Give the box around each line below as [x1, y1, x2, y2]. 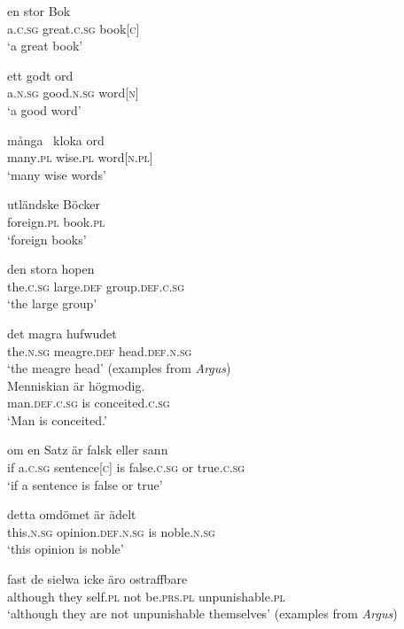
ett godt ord [7, 66, 74, 84]
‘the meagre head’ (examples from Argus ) [7, 359, 231, 377]
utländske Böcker [7, 195, 100, 214]
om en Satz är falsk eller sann [7, 440, 168, 459]
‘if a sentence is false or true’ [7, 475, 163, 493]
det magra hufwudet [7, 323, 117, 342]
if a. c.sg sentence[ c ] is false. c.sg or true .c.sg [7, 458, 245, 477]
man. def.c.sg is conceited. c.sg [7, 393, 170, 412]
